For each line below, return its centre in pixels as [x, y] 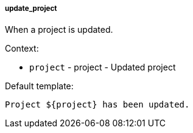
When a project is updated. [59, 30]
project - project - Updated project [103, 67]
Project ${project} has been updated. [97, 105]
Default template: [39, 86]
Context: [22, 49]
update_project [31, 9]
